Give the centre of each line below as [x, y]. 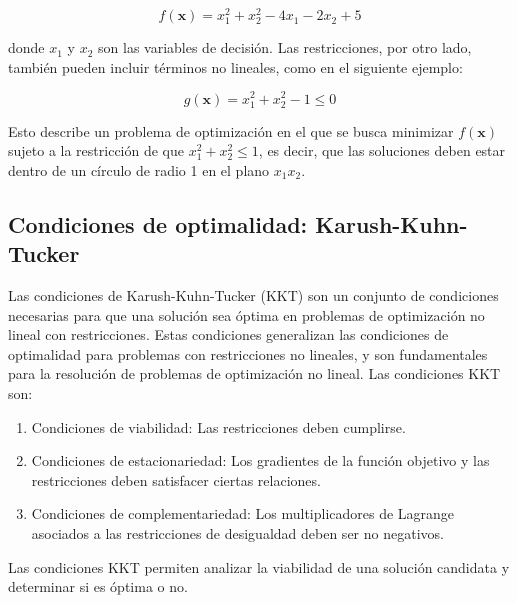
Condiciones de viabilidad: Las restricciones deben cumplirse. [218, 426]
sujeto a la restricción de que [96, 150]
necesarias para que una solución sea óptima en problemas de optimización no [246, 314]
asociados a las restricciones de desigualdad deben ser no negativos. [237, 532]
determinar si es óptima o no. [98, 586]
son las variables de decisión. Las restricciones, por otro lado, [285, 47]
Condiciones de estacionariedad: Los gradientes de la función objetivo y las [260, 460]
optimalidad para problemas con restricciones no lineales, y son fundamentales [248, 353]
